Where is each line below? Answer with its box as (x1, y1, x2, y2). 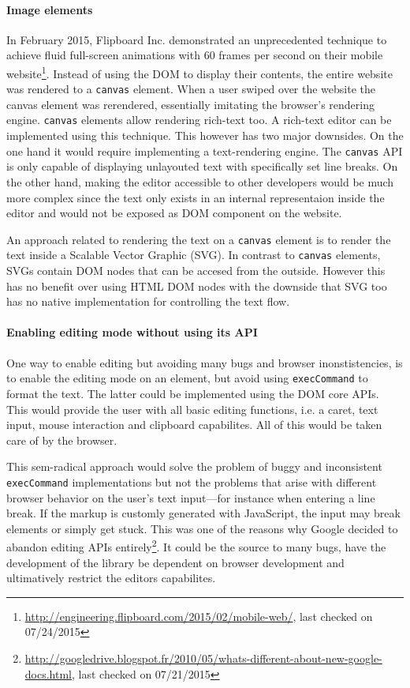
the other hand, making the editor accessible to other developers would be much (6, 173, 394, 190)
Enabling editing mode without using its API (6, 324, 258, 340)
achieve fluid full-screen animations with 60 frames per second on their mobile (6, 47, 383, 63)
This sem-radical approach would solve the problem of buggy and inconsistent (6, 458, 382, 475)
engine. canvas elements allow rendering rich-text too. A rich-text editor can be (6, 111, 392, 128)
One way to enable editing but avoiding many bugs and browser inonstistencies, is (6, 354, 403, 370)
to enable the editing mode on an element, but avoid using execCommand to (6, 370, 368, 386)
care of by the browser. (6, 431, 117, 448)
